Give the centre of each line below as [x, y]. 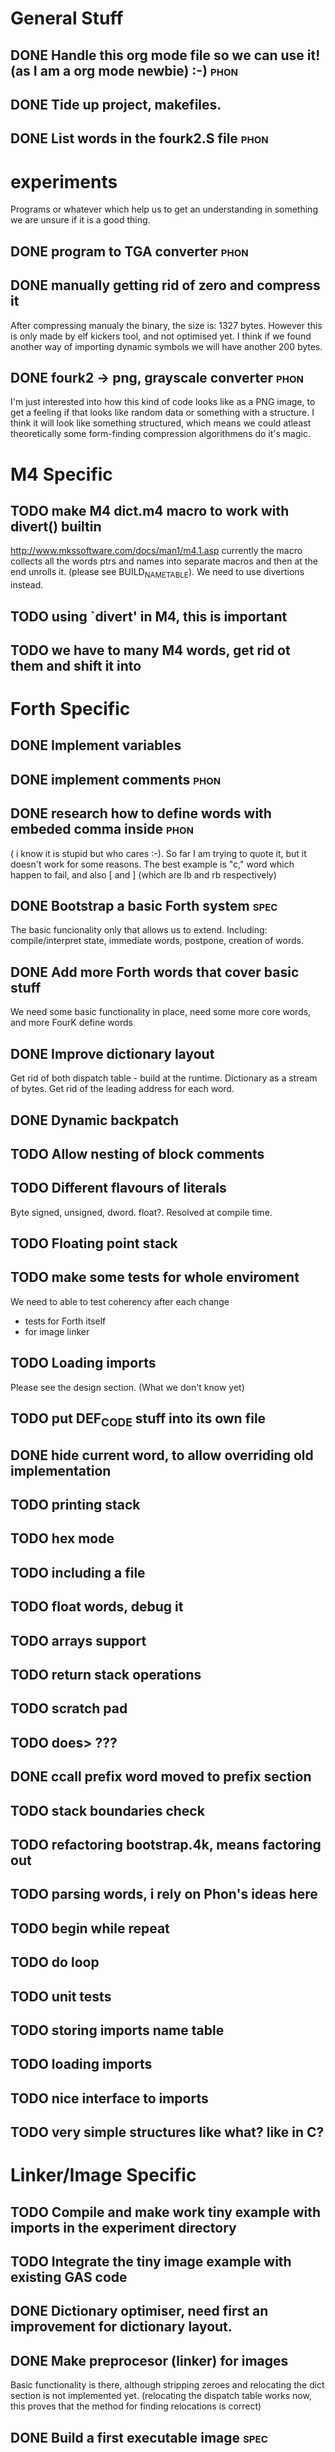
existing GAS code [69, 2277]
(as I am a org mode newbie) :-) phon [124, 70]
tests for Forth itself [65, 1321]
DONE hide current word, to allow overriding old [162, 1455]
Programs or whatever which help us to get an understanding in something [164, 209]
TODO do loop [55, 1962]
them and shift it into [76, 665]
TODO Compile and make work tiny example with [166, 2212]
